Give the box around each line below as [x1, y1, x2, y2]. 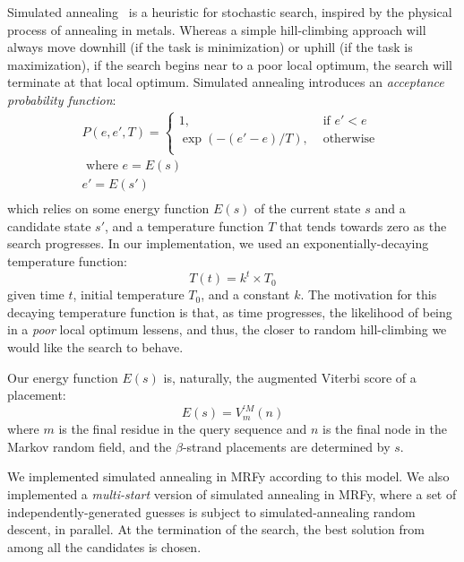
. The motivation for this [300, 285, 437, 304]
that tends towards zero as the [279, 216, 447, 235]
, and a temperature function [105, 216, 264, 235]
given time [7, 285, 64, 304]
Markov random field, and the [7, 437, 172, 455]
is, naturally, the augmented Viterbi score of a [163, 367, 417, 386]
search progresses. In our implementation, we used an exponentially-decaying [7, 234, 429, 253]
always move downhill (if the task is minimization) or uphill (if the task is [7, 38, 413, 56]
